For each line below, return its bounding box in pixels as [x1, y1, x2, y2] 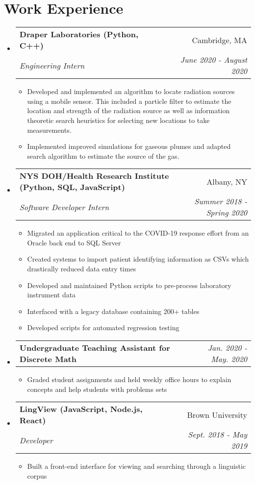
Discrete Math [19, 353, 76, 365]
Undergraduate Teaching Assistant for [19, 342, 170, 354]
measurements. [27, 124, 72, 135]
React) [19, 414, 46, 426]
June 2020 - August [180, 54, 247, 66]
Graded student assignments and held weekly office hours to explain [27, 374, 231, 385]
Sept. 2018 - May [188, 429, 247, 440]
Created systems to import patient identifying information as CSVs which [27, 254, 249, 264]
